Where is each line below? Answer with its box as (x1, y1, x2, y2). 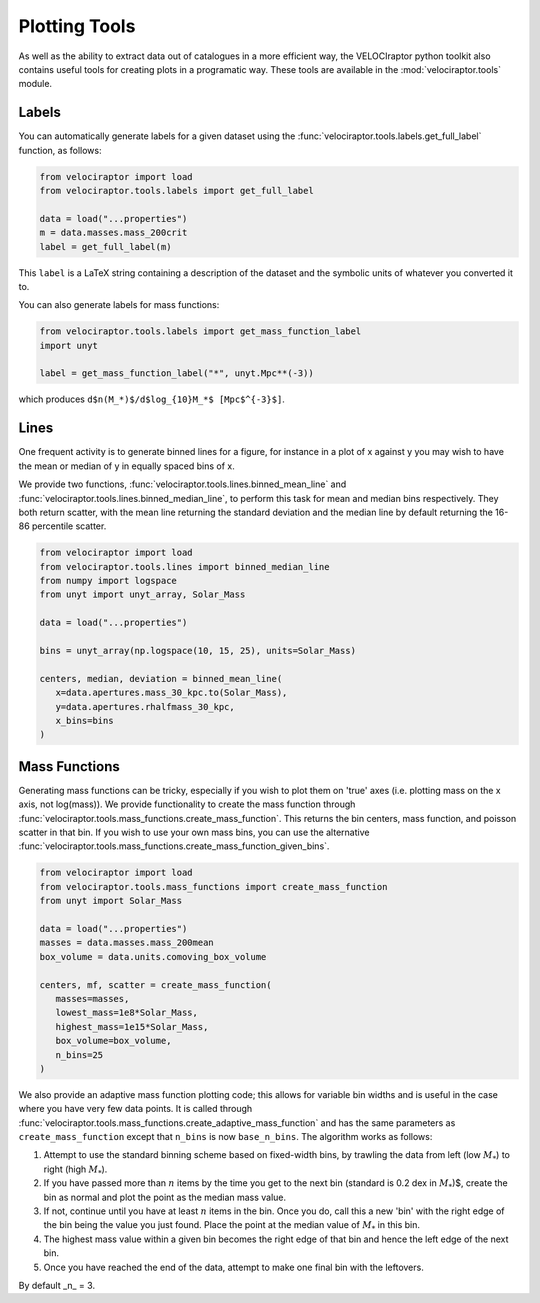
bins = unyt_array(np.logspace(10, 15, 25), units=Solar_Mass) (39, 645, 357, 657)
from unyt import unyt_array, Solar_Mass (39, 589, 246, 600)
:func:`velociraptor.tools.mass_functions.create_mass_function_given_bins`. (18, 840, 330, 852)
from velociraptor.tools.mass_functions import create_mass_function (39, 881, 388, 892)
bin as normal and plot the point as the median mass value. (43, 1191, 287, 1203)
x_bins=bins (55, 715, 114, 726)
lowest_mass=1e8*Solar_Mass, (55, 1007, 199, 1019)
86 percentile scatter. (18, 520, 107, 532)
